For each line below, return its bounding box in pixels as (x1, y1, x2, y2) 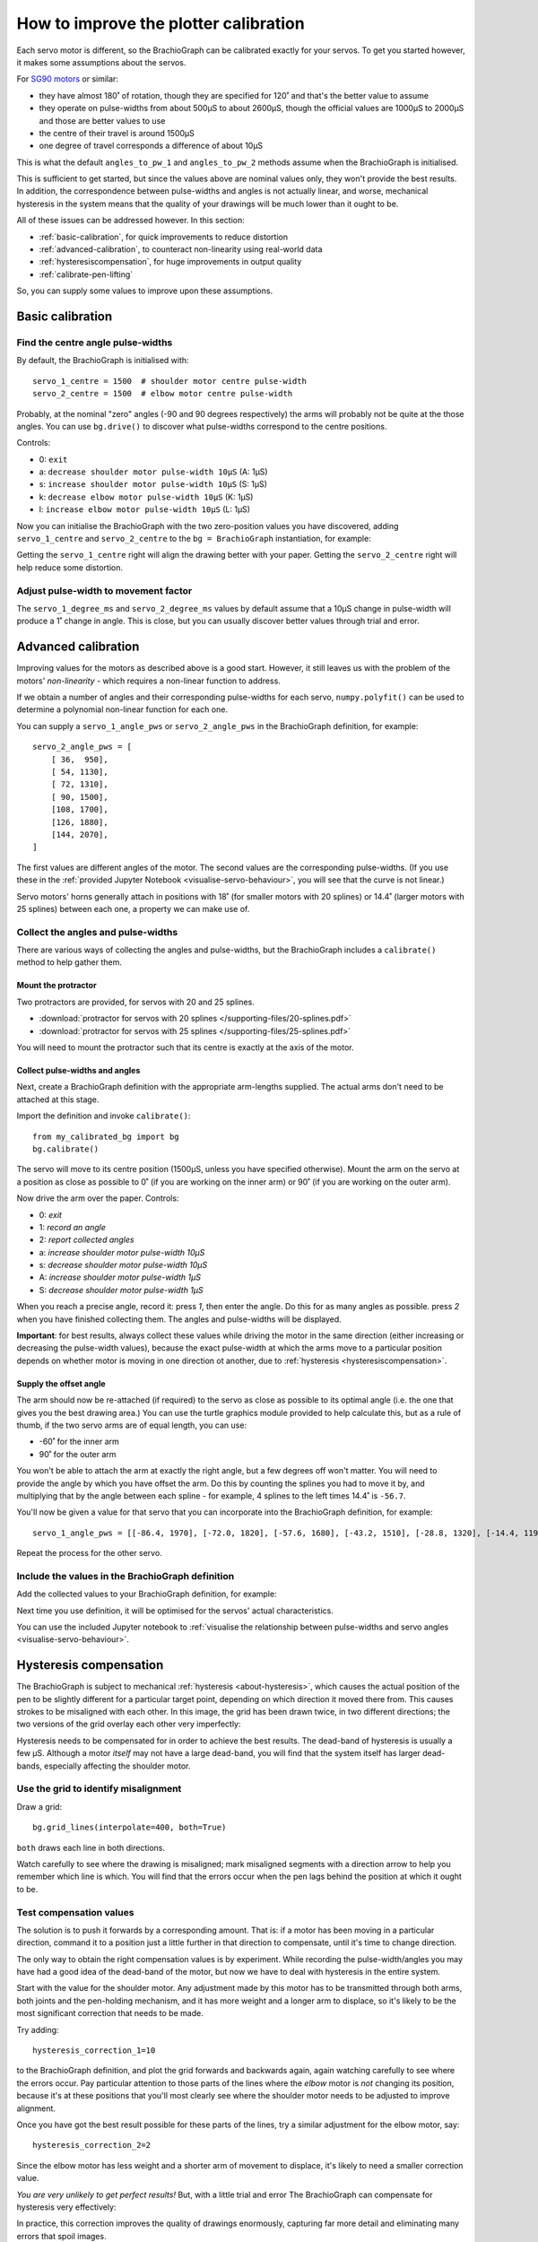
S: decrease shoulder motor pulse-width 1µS (39, 1284, 204, 1295)
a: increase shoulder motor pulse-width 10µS (39, 1247, 205, 1257)
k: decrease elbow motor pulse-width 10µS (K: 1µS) (39, 491, 254, 502)
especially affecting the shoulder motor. (43, 1760, 191, 1771)
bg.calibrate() (32, 1143, 100, 1154)
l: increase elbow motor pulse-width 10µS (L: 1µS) (39, 504, 251, 515)
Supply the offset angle (16, 1377, 107, 1389)
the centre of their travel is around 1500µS (39, 127, 195, 138)
